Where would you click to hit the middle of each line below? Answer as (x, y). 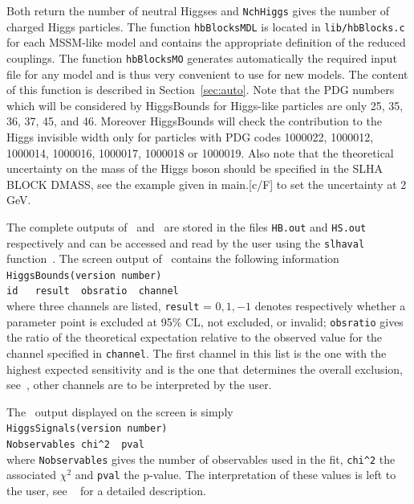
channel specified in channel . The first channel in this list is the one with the (197, 353)
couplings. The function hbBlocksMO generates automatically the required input (202, 57)
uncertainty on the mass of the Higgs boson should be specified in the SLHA (195, 168)
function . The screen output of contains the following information (173, 258)
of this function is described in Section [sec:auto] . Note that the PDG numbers (201, 90)
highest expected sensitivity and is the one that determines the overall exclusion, (205, 369)
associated (31, 475)
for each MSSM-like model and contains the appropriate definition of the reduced (206, 42)
